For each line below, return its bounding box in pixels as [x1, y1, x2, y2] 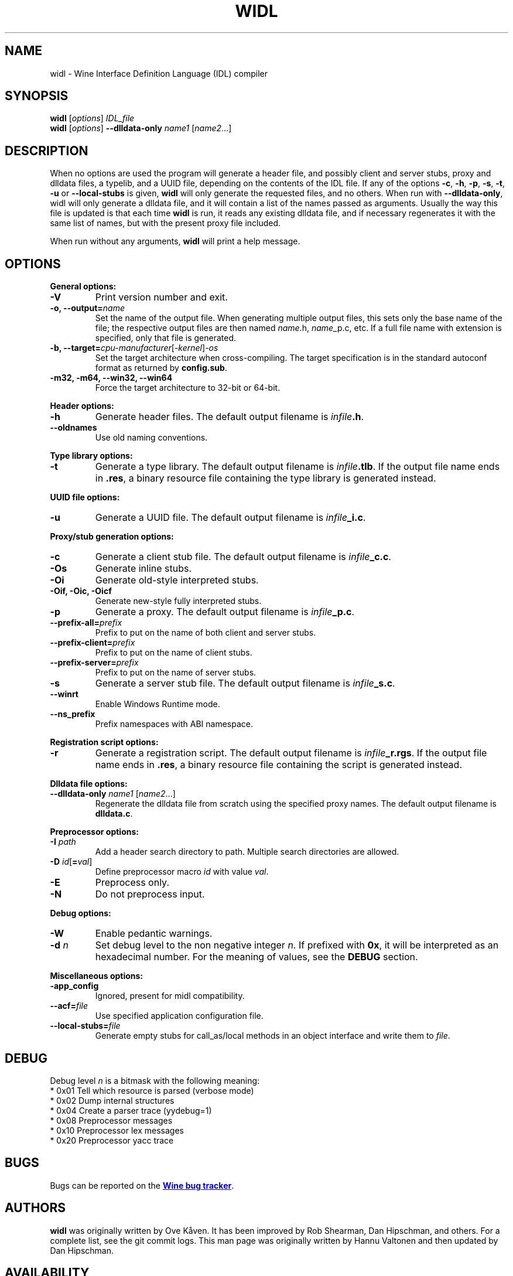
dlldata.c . [95, 808, 133, 819]
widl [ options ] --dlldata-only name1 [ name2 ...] [50, 123, 232, 134]
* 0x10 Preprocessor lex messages [50, 1125, 184, 1135]
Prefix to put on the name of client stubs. [95, 647, 252, 658]
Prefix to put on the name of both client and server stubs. [95, 627, 316, 638]
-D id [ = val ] [50, 857, 93, 867]
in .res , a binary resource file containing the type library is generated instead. [95, 472, 436, 485]
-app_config [50, 981, 99, 991]
